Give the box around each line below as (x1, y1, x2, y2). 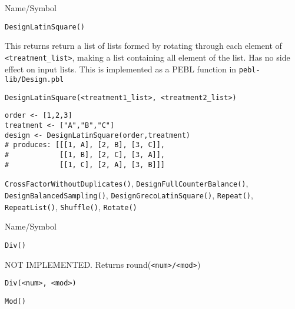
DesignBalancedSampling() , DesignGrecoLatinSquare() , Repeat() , (5, 189, 253, 201)
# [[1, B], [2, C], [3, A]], (5, 151, 165, 160)
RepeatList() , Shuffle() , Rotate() (5, 200, 137, 212)
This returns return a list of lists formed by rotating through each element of (5, 39, 282, 52)
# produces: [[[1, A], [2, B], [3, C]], (5, 141, 165, 149)
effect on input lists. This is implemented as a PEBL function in (5, 62, 237, 75)
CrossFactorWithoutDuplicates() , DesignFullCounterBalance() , (5, 177, 248, 190)
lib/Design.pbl (5, 75, 64, 84)
